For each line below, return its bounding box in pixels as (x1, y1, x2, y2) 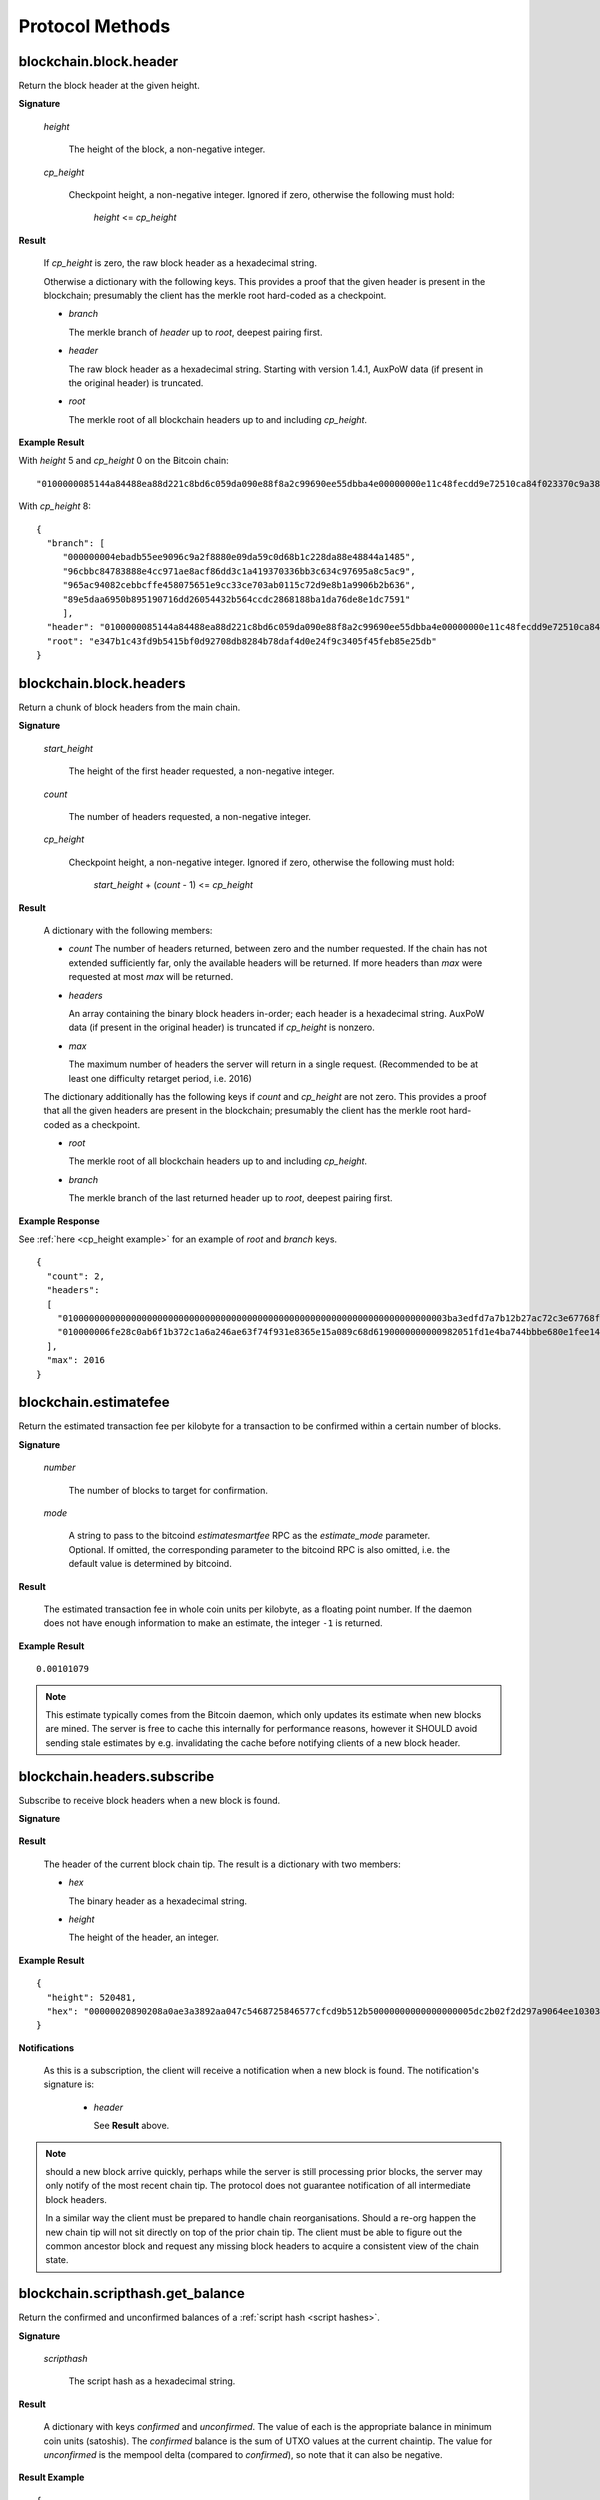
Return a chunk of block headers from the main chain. (18, 701, 241, 714)
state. (45, 2254, 69, 2266)
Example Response (18, 1215, 100, 1227)
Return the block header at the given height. (18, 80, 200, 92)
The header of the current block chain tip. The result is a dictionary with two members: (43, 1858, 401, 1870)
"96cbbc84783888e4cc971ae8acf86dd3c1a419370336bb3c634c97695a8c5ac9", (62, 565, 416, 577)
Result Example (18, 2471, 85, 2484)
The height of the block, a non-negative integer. (68, 143, 266, 155)
